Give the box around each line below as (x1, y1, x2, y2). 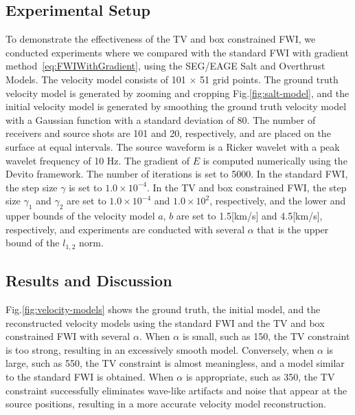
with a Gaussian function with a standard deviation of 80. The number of (5, 112, 316, 127)
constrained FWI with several (5, 329, 130, 343)
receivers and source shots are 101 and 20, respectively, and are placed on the (5, 126, 331, 140)
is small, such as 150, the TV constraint (182, 329, 350, 343)
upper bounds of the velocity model (5, 209, 155, 223)
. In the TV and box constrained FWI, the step (146, 180, 347, 194)
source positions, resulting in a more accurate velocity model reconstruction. (5, 396, 326, 411)
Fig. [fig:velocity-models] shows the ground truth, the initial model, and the (5, 301, 321, 316)
